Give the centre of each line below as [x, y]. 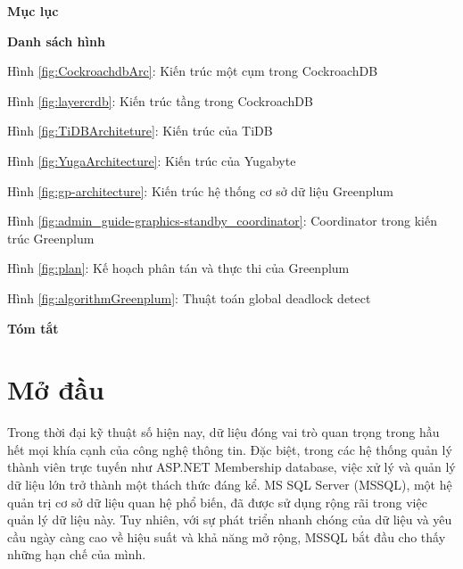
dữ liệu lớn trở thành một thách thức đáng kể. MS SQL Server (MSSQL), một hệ [230, 485]
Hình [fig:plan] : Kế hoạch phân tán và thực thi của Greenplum [178, 268]
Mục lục [33, 11]
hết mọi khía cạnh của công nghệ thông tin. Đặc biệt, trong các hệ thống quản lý [230, 449]
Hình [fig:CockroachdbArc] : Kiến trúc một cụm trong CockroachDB [193, 71]
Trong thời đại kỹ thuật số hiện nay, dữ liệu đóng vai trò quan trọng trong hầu [223, 432]
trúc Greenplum [51, 238]
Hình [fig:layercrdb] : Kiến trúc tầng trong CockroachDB [160, 100]
